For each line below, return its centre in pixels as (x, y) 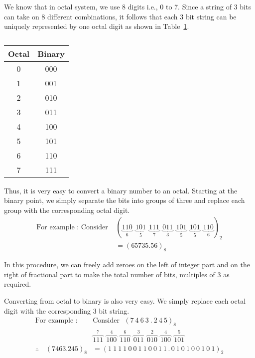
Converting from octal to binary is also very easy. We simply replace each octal (125, 301)
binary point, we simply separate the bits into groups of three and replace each (125, 200)
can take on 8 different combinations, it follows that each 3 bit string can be (120, 16)
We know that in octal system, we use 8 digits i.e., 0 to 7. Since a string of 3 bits (127, 6)
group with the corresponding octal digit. (67, 210)
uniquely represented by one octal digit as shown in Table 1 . (97, 26)
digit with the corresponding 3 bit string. (67, 310)
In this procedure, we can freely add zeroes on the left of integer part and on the (127, 265)
